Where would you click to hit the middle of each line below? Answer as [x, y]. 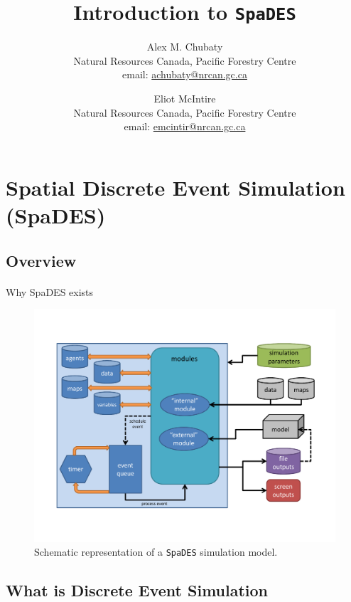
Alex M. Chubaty [185, 47]
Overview [41, 260]
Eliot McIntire [185, 99]
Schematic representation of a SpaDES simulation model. [156, 552]
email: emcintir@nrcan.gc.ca [185, 126]
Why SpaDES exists [50, 291]
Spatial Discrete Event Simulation [175, 187]
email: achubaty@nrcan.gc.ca [185, 74]
